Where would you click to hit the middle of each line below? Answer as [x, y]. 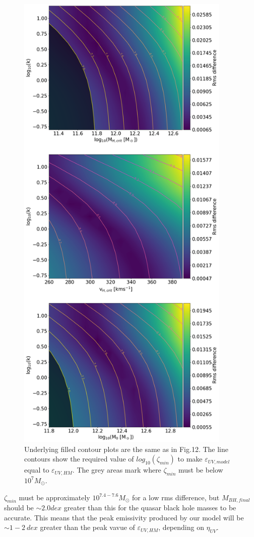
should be [19, 508]
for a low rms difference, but [176, 497]
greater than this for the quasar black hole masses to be [150, 508]
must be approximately [54, 497]
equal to [37, 470]
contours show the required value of [79, 459]
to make [190, 459]
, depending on [181, 527]
